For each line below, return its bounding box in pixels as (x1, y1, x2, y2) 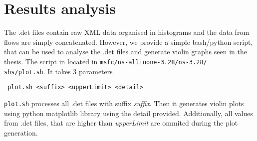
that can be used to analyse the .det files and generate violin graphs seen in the (4, 46, 247, 57)
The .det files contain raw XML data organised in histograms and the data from (4, 27, 250, 37)
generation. (4, 127, 38, 138)
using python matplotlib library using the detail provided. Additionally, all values (4, 108, 254, 118)
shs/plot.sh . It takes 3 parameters (4, 66, 113, 76)
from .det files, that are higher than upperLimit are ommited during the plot (4, 118, 238, 128)
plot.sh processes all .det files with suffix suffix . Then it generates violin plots (4, 98, 244, 108)
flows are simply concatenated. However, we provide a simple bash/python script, (4, 36, 253, 47)
